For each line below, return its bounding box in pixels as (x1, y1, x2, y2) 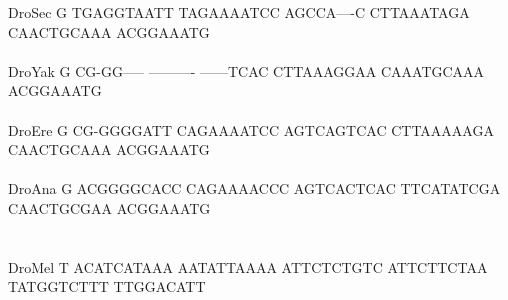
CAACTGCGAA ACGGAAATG (8, 197, 211, 218)
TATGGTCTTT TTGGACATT (8, 276, 206, 297)
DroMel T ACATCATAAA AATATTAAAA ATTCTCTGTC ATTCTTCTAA (8, 256, 488, 277)
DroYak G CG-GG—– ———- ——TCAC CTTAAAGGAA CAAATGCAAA (8, 60, 485, 81)
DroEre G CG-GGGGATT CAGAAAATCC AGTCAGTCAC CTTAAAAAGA (8, 119, 494, 140)
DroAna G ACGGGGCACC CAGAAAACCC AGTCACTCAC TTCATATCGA (8, 178, 501, 199)
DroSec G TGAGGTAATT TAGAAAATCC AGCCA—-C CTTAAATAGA (8, 2, 470, 22)
